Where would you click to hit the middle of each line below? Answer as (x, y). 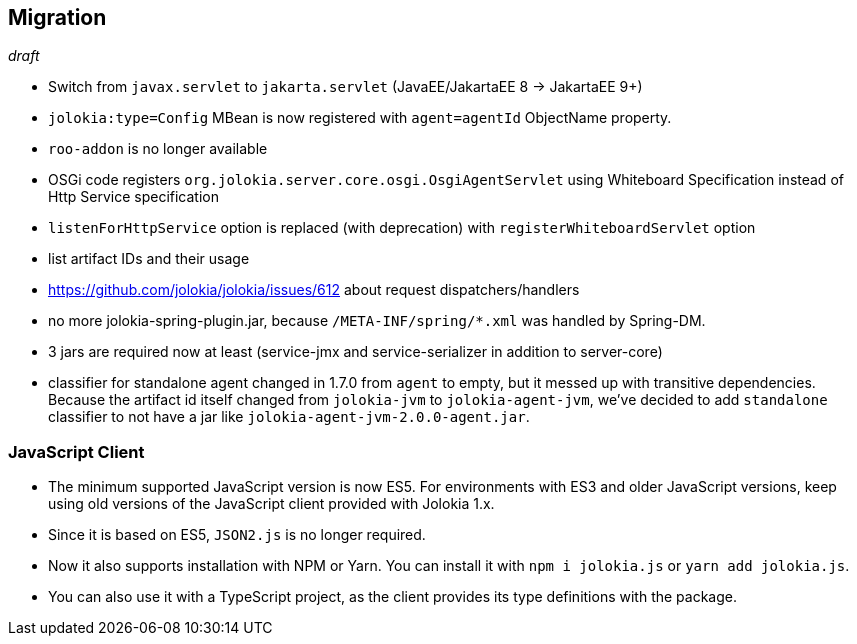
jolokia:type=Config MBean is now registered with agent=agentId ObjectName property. (360, 118)
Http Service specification (133, 197)
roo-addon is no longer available (158, 149)
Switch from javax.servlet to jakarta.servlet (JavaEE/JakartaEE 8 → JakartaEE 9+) (345, 87)
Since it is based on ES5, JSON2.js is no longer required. (237, 535)
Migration (57, 17)
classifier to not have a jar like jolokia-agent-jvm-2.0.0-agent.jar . (289, 417)
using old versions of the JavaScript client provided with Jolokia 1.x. (271, 504)
